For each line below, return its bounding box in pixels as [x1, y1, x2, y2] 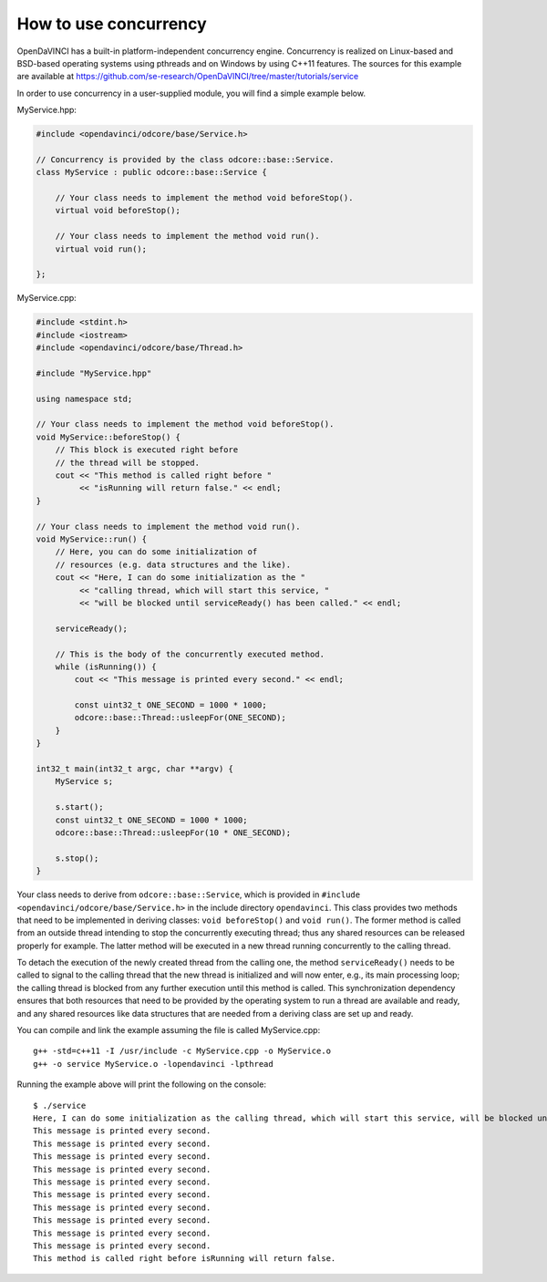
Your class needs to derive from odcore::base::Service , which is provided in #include [16, 889, 360, 900]
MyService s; [55, 776, 114, 787]
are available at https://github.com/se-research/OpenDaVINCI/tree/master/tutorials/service [16, 71, 359, 82]
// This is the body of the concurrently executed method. [55, 648, 325, 659]
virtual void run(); [55, 243, 148, 254]
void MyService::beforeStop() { [36, 431, 181, 442]
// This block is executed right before [55, 445, 239, 455]
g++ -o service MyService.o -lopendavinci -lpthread [33, 1059, 273, 1069]
